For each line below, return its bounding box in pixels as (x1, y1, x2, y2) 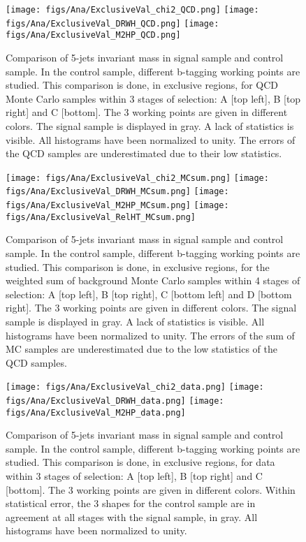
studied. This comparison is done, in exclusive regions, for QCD (6, 78, 279, 92)
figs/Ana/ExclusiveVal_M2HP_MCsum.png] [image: (6, 200, 229, 211)
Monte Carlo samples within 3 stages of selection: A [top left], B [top (6, 91, 301, 105)
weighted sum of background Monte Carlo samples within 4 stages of (6, 273, 300, 288)
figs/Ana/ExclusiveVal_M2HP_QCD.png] (6, 30, 181, 41)
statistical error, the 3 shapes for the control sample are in (6, 496, 256, 511)
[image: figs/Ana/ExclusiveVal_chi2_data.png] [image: (6, 382, 264, 393)
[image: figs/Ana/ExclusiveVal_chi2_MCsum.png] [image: (6, 173, 269, 183)
